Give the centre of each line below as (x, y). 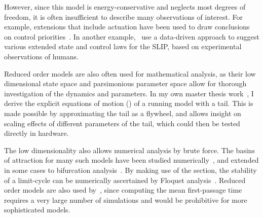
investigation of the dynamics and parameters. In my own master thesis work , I (129, 93)
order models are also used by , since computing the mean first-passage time (123, 190)
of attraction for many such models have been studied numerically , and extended (131, 160)
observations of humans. (41, 56)
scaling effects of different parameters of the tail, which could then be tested (122, 123)
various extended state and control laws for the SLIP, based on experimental (123, 46)
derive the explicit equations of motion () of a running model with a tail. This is (129, 103)
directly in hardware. (36, 133)
